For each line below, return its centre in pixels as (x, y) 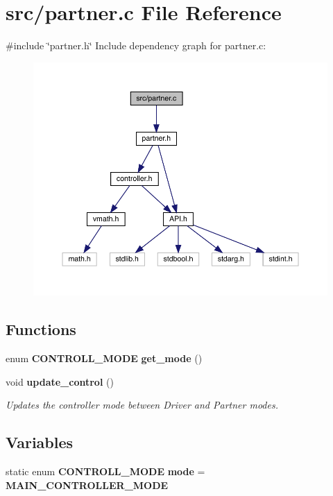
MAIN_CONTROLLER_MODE (87, 485)
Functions (41, 329)
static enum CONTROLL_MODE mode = (105, 471)
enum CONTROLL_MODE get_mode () (104, 358)
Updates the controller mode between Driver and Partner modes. (142, 405)
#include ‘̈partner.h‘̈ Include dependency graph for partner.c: (136, 45)
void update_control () (60, 381)
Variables (40, 442)
